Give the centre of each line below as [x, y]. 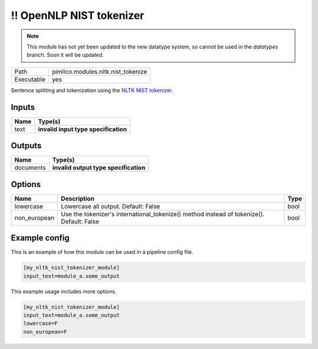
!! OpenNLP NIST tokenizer [77, 15]
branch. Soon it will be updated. [65, 55]
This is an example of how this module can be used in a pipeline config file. [102, 252]
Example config [40, 238]
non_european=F [45, 332]
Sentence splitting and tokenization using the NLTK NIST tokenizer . [92, 90]
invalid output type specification [99, 168]
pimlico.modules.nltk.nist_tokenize [100, 71]
